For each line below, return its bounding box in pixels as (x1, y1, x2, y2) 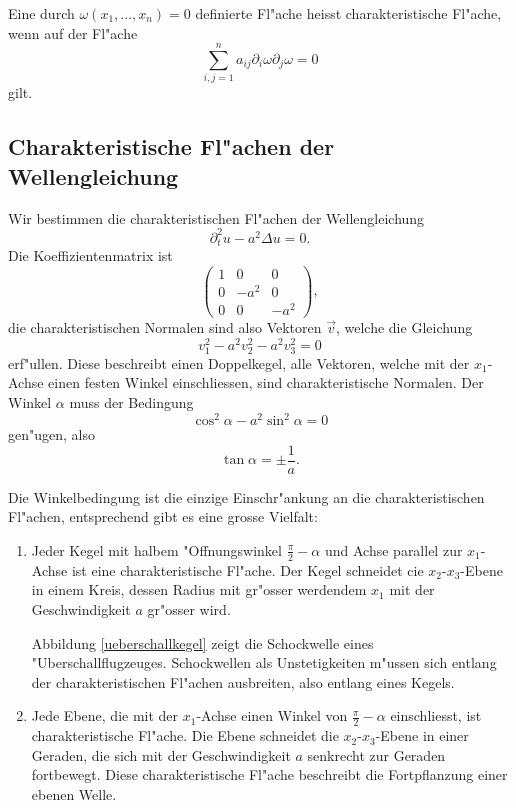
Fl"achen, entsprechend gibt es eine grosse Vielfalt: (8, 506, 318, 527)
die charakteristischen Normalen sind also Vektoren (8, 316, 322, 337)
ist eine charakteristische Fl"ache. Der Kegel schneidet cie (71, 559, 424, 580)
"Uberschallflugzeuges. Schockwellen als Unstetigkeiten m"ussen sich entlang (31, 652, 497, 673)
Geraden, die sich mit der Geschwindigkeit (31, 744, 291, 765)
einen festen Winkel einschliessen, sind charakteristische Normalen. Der (48, 372, 484, 393)
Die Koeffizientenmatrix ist (8, 245, 173, 266)
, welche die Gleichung (335, 316, 473, 337)
